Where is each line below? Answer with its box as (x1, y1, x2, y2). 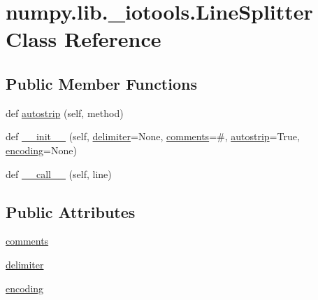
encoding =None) (6, 142, 77, 157)
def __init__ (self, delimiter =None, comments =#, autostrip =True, (6, 129, 300, 144)
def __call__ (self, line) (6, 166, 112, 181)
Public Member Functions (6, 72, 197, 94)
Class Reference (6, 25, 161, 53)
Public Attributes (6, 200, 136, 222)
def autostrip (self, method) (6, 105, 124, 120)
